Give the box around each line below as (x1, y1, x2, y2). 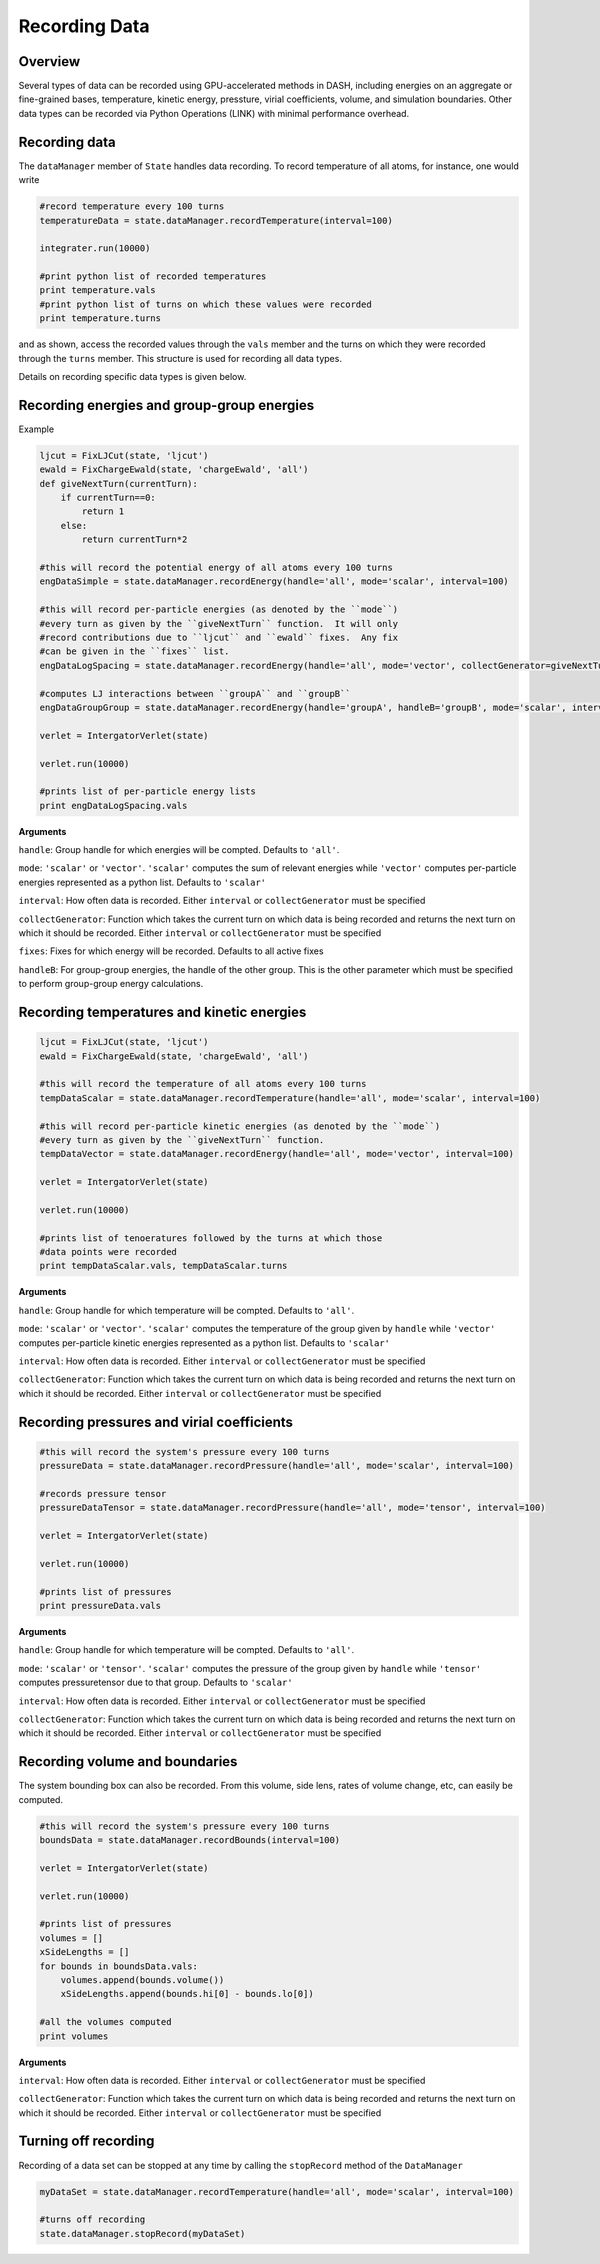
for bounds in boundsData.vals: (39, 1960, 199, 1972)
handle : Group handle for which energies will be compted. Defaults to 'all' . (18, 844, 340, 856)
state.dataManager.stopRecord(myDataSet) (39, 2228, 246, 2239)
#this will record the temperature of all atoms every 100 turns (39, 1078, 367, 1090)
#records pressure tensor (39, 1488, 167, 1499)
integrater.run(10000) (39, 243, 151, 254)
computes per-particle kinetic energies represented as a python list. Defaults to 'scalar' (18, 1336, 390, 1349)
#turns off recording (39, 2214, 146, 2225)
